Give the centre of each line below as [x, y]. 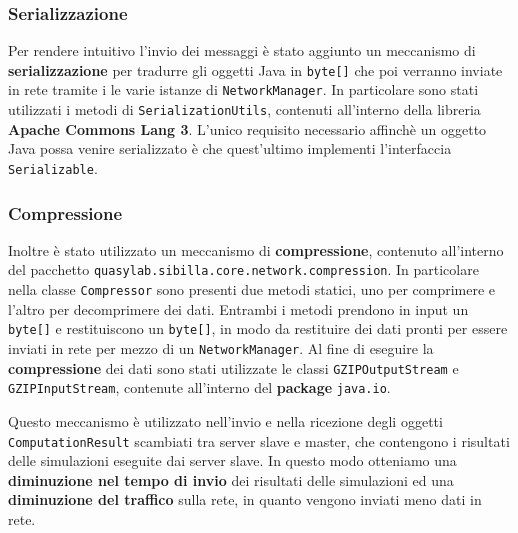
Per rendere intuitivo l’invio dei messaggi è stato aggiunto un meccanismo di [242, 50]
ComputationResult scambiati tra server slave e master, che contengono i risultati [259, 440]
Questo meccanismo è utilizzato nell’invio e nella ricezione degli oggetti [225, 420]
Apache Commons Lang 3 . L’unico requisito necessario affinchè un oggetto [247, 128]
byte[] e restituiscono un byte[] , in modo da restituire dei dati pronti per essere [258, 328]
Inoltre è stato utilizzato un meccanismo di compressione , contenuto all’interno [256, 249]
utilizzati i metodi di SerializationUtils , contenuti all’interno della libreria [244, 109]
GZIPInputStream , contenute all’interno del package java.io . [199, 387]
